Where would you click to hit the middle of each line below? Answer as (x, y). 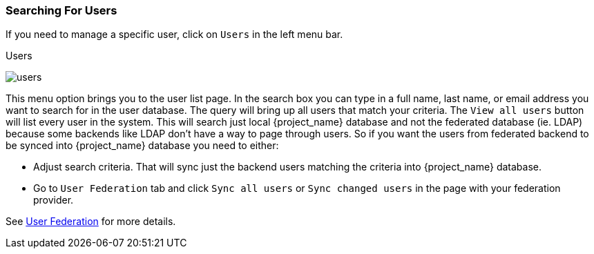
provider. (54, 200)
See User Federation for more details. (91, 222)
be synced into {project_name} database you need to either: (142, 146)
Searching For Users (61, 10)
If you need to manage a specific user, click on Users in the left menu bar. (174, 35)
